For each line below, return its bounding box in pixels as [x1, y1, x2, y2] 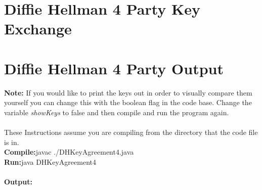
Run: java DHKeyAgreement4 [4, 156, 96, 167]
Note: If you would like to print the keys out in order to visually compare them [4, 87, 252, 98]
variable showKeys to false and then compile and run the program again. [4, 107, 229, 117]
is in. [4, 136, 19, 147]
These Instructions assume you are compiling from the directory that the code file [4, 127, 258, 137]
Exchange [4, 18, 72, 39]
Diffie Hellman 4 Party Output [4, 58, 224, 78]
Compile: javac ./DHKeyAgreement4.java [4, 147, 134, 157]
